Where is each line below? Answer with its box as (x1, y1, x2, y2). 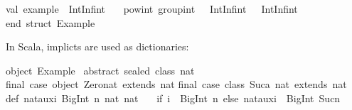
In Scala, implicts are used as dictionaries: (6, 39, 189, 54)
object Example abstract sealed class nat (6, 62, 195, 77)
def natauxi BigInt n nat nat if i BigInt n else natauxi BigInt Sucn (6, 90, 341, 105)
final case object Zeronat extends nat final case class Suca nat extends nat (6, 77, 347, 92)
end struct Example (6, 15, 95, 30)
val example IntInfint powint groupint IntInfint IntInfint (6, 1, 298, 16)
